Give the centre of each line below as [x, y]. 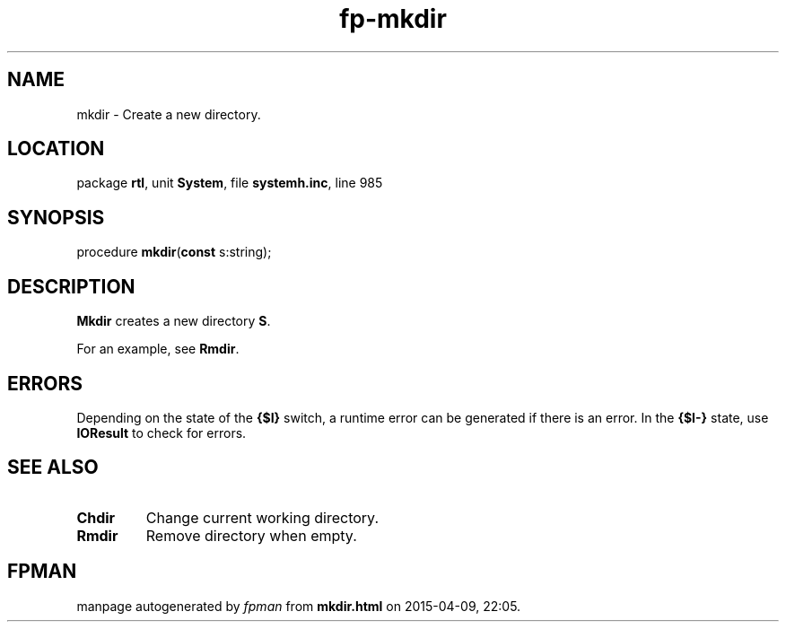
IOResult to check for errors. [162, 432]
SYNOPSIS [56, 217]
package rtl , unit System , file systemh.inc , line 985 [230, 183]
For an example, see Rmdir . [158, 349]
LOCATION [56, 149]
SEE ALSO [53, 467]
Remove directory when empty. [251, 535]
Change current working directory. [262, 517]
